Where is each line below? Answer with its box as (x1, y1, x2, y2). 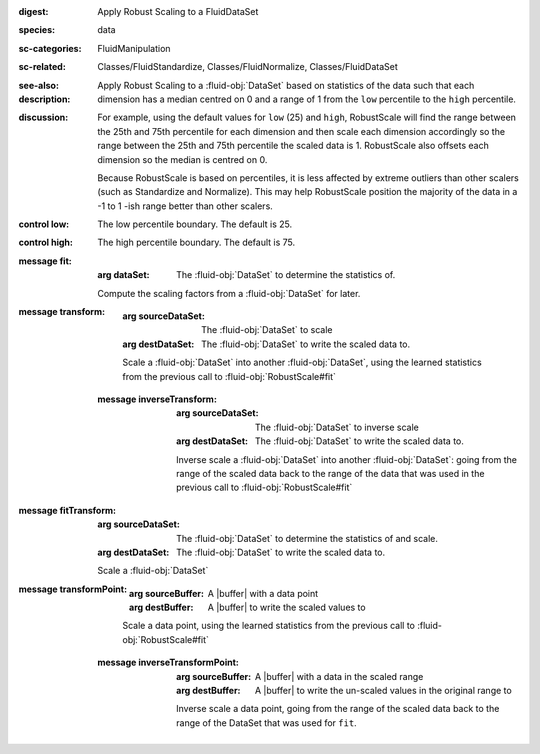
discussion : (18, 111, 69, 124)
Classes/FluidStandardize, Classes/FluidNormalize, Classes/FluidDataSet (97, 61, 399, 73)
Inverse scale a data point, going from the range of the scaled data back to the (176, 703, 500, 715)
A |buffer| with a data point (207, 587, 319, 599)
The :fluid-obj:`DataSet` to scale (201, 324, 333, 336)
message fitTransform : (18, 504, 117, 516)
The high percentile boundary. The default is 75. (97, 236, 296, 249)
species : (18, 24, 55, 36)
